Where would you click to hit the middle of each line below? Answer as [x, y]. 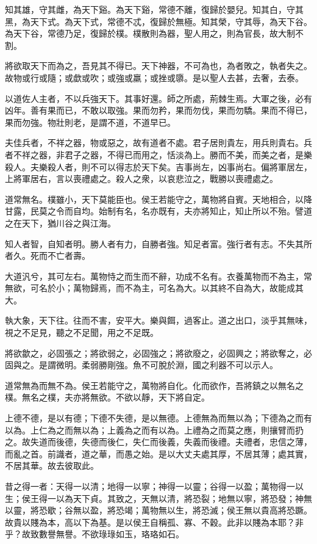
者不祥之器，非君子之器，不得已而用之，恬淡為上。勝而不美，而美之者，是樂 [158, 154]
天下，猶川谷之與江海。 [69, 223]
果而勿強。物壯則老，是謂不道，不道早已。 [90, 122]
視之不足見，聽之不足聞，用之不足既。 [82, 332]
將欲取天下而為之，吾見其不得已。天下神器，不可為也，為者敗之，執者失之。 [158, 66]
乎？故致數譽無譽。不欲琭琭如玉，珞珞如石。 [94, 534]
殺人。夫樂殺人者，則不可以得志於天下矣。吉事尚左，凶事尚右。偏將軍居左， [158, 166]
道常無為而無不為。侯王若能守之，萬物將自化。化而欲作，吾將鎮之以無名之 [154, 385]
